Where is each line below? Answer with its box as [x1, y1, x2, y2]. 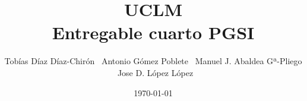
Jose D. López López [117, 66, 194, 78]
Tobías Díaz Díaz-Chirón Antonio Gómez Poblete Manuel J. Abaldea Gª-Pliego [4, 55, 302, 67]
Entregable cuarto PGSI [52, 20, 255, 45]
